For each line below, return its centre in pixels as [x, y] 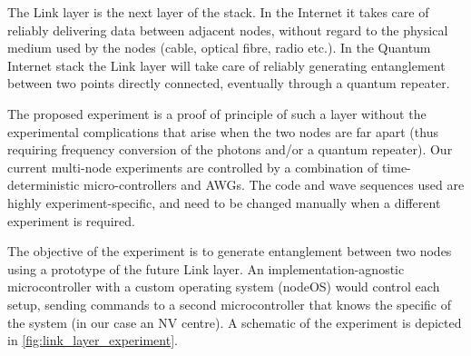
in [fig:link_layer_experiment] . [93, 340]
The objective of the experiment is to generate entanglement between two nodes [230, 251]
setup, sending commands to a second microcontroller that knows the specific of [229, 304]
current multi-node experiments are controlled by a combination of [193, 167]
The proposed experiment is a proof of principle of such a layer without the [217, 113]
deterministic [44, 185]
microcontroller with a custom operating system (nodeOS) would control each [224, 287]
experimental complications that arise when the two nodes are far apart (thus [223, 131]
